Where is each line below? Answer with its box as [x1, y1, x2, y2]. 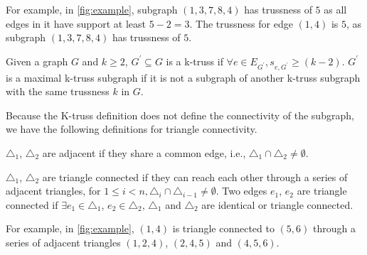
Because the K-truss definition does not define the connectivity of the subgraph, [6, 107, 354, 122]
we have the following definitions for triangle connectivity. [6, 121, 257, 136]
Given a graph [6, 53, 68, 68]
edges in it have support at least [6, 16, 147, 31]
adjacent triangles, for [6, 183, 101, 198]
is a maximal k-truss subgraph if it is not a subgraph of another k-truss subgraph [6, 70, 361, 85]
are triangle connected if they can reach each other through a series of [42, 169, 348, 184]
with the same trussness [6, 84, 110, 99]
